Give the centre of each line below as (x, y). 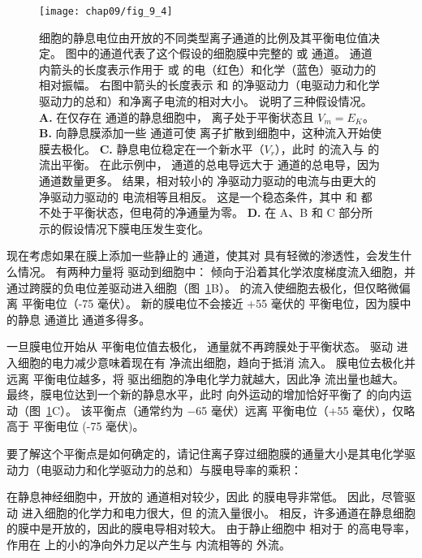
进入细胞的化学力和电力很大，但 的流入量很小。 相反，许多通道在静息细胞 (218, 512)
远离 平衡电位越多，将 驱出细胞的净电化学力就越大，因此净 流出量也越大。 (205, 378)
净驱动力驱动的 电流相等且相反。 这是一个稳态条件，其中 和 (198, 196)
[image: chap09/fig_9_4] (106, 11)
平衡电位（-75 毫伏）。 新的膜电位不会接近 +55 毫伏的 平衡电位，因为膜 (211, 303)
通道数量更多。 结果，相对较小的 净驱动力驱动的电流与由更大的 (208, 180)
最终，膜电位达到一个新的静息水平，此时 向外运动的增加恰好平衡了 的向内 (204, 394)
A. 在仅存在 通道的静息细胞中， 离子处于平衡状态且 (177, 117)
